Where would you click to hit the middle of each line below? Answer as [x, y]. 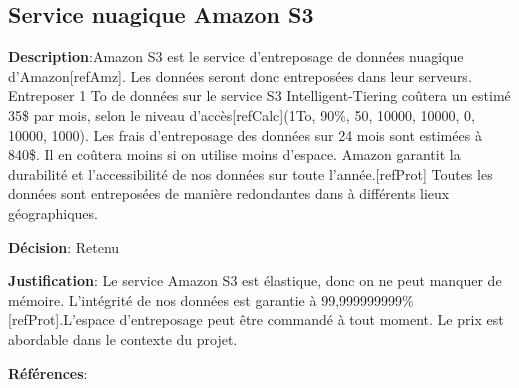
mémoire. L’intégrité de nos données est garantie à [162, 299]
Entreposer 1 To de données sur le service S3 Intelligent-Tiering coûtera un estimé [259, 95]
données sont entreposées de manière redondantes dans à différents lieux [229, 193]
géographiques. [53, 212]
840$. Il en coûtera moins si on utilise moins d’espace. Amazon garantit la [234, 154]
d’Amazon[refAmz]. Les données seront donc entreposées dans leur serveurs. [240, 75]
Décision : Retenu [64, 246]
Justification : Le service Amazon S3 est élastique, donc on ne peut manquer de [255, 280]
